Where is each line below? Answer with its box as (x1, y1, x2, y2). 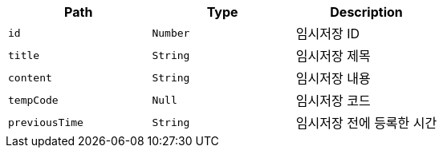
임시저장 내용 (295, 70, 371, 86)
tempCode (8, 93, 59, 106)
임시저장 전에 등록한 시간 (295, 115, 437, 131)
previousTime (8, 116, 83, 128)
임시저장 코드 (295, 93, 371, 109)
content (8, 71, 52, 84)
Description (330, 4, 403, 20)
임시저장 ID (295, 26, 360, 41)
